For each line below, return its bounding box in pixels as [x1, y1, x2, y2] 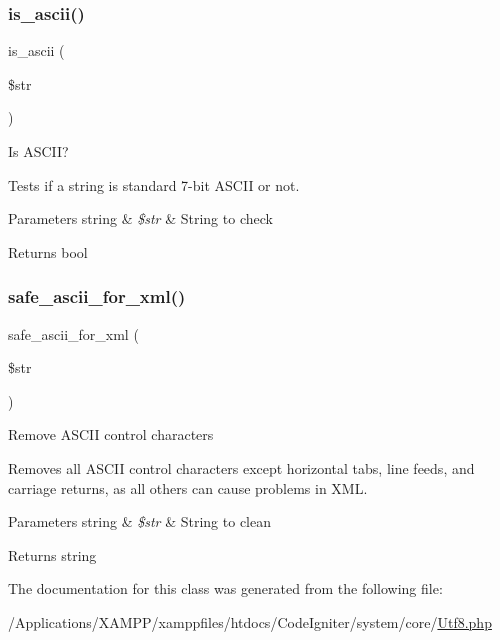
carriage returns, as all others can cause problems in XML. [8, 477, 368, 498]
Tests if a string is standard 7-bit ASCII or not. [8, 174, 300, 195]
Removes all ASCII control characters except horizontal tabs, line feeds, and [8, 457, 475, 478]
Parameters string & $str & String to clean [8, 511, 271, 532]
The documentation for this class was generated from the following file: [8, 578, 443, 599]
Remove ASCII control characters [8, 424, 214, 445]
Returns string [8, 544, 97, 565]
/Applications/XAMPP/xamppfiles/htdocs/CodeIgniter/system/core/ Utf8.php [8, 611, 492, 632]
